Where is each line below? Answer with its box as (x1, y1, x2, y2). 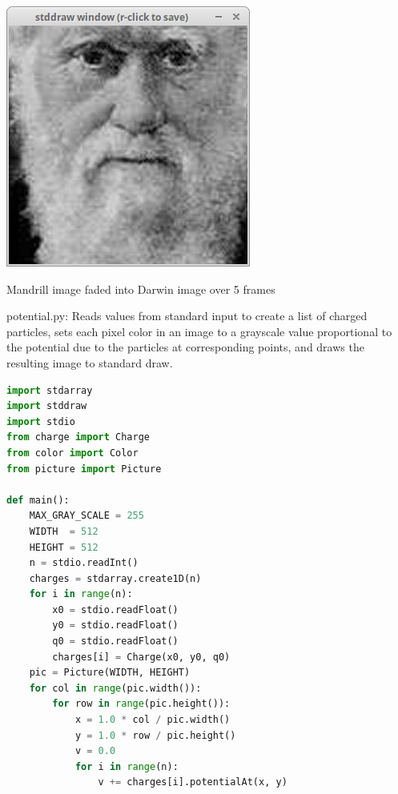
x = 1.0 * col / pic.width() (74, 714, 231, 726)
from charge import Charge (6, 431, 150, 443)
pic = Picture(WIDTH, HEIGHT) (29, 667, 191, 679)
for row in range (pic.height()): (52, 698, 231, 710)
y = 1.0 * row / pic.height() (74, 729, 236, 741)
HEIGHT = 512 (29, 541, 98, 553)
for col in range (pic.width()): (29, 682, 202, 694)
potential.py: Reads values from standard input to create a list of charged (6, 307, 368, 324)
